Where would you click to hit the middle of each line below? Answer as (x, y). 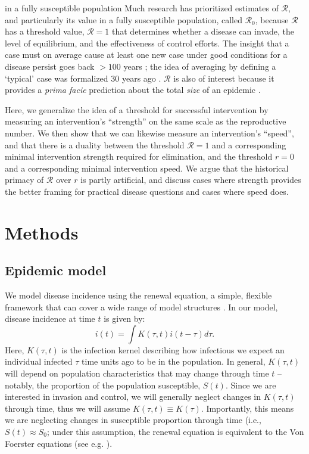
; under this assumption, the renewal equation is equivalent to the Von (175, 432)
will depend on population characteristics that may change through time (137, 373)
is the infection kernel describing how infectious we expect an (173, 349)
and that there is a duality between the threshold (95, 144)
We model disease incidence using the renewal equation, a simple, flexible (138, 295)
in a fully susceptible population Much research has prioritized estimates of (142, 8)
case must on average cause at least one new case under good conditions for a (146, 55)
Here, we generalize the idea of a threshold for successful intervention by (137, 109)
